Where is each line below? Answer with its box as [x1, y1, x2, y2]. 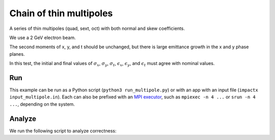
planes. [9, 51, 25, 57]
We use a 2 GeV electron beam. [9, 34, 76, 41]
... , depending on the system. [9, 101, 75, 107]
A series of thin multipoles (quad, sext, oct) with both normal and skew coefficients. [9, 25, 185, 31]
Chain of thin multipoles [9, 8, 113, 19]
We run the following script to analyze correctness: [9, 127, 117, 134]
